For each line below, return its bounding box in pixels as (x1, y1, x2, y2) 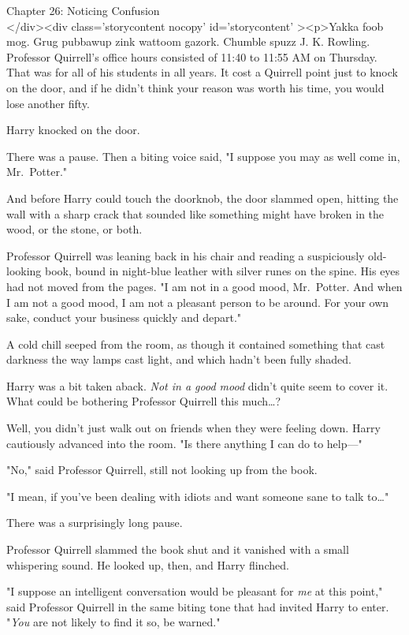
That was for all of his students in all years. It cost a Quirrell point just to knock (6, 64, 398, 80)
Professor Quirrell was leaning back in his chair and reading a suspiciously (6, 247, 365, 263)
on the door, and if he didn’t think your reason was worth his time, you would (6, 79, 385, 95)
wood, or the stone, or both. (6, 221, 143, 237)
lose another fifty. (6, 95, 90, 111)
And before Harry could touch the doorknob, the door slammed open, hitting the (6, 189, 399, 206)
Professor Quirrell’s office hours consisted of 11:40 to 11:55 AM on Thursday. (6, 48, 377, 65)
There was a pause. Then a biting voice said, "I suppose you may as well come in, (6, 148, 400, 164)
